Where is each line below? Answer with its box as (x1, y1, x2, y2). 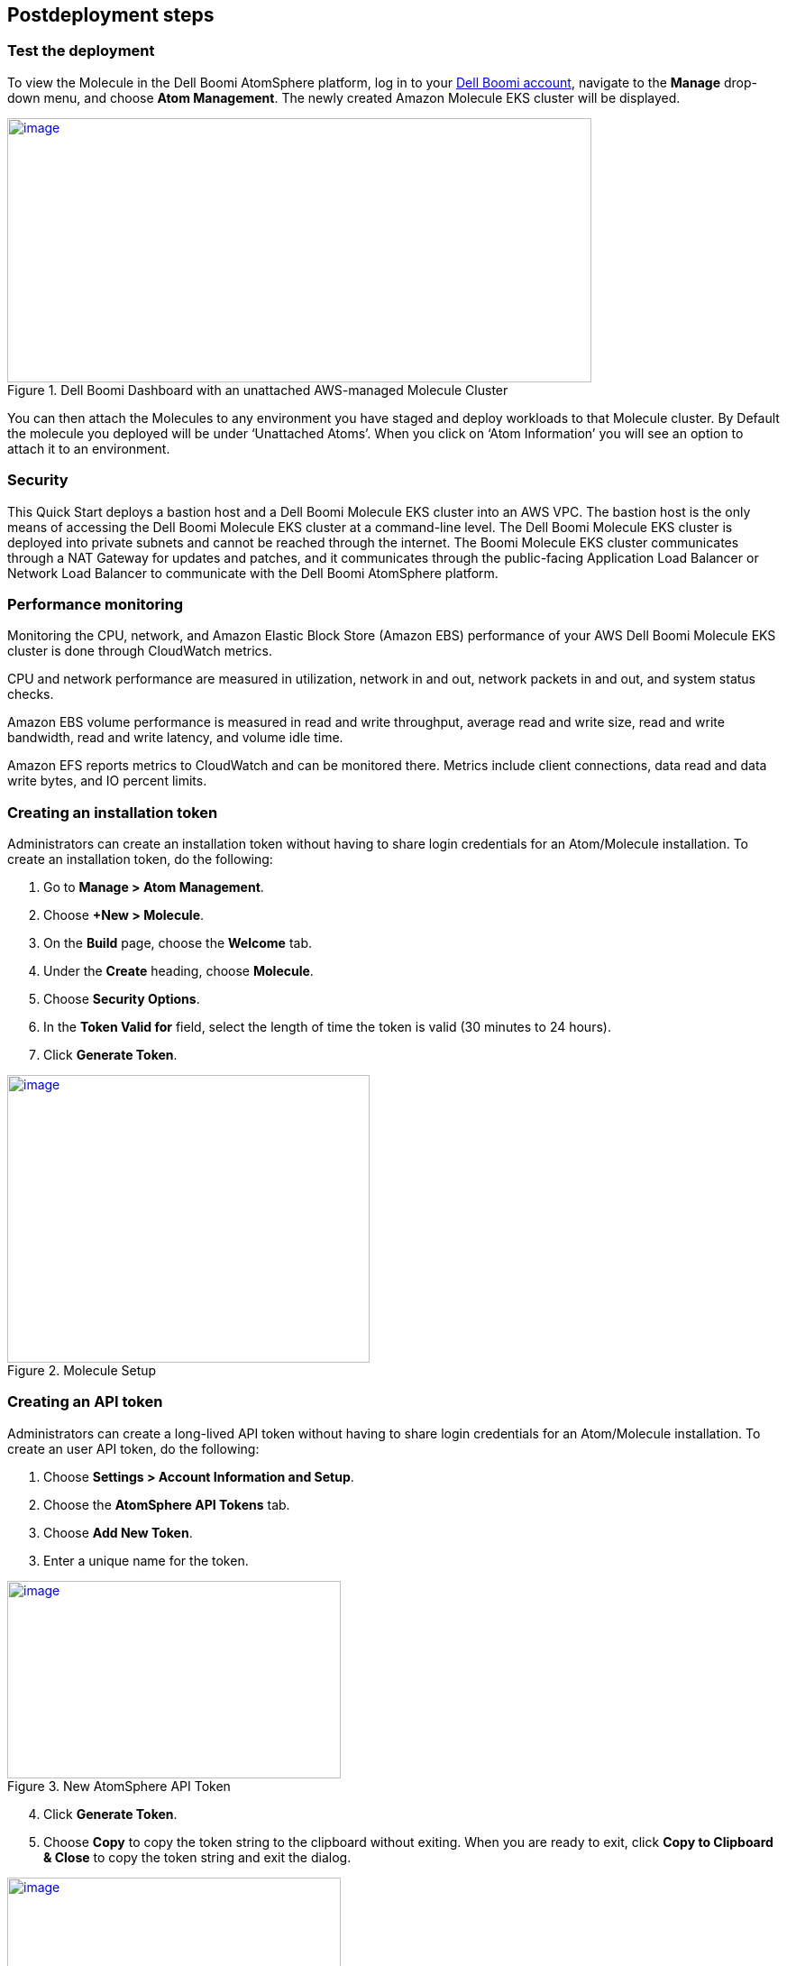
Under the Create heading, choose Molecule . (43, 963, 314, 979)
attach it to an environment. (7, 440, 170, 456)
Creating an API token (7, 1392, 163, 1411)
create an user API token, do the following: (7, 1440, 260, 1456)
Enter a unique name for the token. (43, 1552, 249, 1568)
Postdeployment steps (7, 4, 215, 26)
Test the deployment (7, 41, 155, 60)
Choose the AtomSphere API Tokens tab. (43, 1496, 290, 1512)
